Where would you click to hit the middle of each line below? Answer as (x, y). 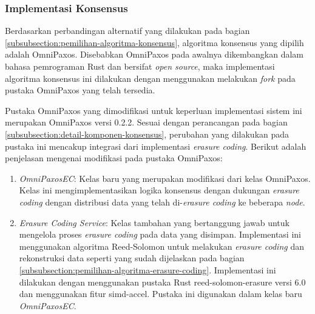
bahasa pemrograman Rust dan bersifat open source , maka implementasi (140, 66)
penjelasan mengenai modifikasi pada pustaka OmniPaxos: (114, 158)
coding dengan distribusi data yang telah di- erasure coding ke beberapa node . (162, 202)
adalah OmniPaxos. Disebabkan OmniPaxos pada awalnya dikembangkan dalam (154, 54)
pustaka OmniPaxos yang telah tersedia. (80, 90)
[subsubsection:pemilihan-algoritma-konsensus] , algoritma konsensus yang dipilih (154, 42)
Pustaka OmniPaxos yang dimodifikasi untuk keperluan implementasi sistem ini (154, 110)
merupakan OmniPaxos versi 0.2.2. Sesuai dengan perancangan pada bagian (146, 122)
